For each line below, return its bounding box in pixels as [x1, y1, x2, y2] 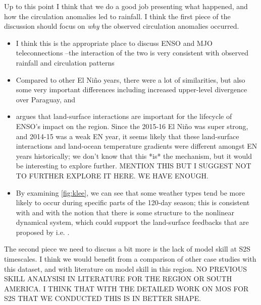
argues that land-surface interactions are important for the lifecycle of [16, 111, 232, 121]
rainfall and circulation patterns [16, 57, 115, 68]
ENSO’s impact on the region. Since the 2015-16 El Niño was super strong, [16, 120, 248, 131]
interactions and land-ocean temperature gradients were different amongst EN [16, 141, 257, 151]
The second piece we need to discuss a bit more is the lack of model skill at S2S [4, 243, 251, 254]
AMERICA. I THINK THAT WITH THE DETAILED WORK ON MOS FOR [4, 283, 249, 293]
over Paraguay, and [16, 94, 76, 104]
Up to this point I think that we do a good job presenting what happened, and [4, 1, 248, 11]
